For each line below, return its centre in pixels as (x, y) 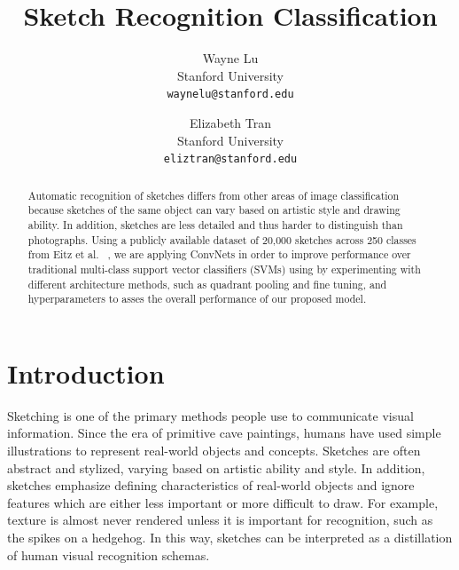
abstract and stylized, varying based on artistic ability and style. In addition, (216, 467)
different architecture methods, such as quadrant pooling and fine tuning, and (207, 284)
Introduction (86, 372)
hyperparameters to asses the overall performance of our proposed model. (197, 299)
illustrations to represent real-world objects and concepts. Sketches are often (214, 450)
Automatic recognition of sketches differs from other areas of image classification (214, 195)
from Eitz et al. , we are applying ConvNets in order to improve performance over (219, 254)
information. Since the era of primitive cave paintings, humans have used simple (224, 433)
